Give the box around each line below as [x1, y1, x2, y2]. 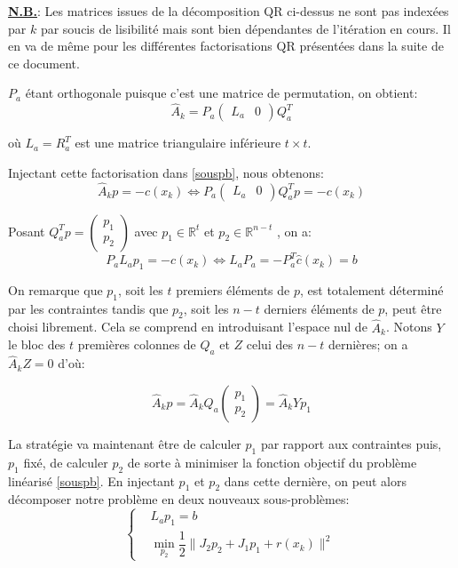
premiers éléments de [176, 280, 290, 299]
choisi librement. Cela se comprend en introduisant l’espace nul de [8, 317, 367, 336]
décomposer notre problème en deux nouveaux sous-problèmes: [8, 490, 350, 508]
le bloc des [8, 335, 66, 354]
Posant [8, 221, 45, 240]
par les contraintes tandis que [8, 299, 169, 317]
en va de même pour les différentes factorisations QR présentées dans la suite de [8, 36, 444, 55]
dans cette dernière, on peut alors [224, 471, 407, 490]
